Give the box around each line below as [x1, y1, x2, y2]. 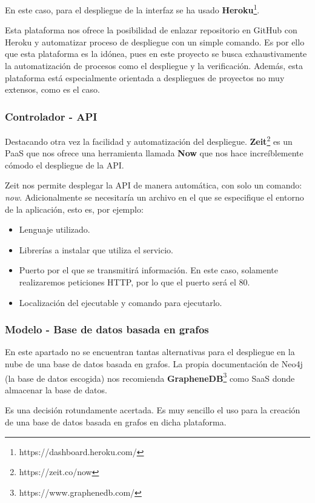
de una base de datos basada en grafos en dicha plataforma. [5, 416, 227, 428]
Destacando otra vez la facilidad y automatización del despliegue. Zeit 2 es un [5, 133, 293, 147]
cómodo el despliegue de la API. [5, 158, 124, 171]
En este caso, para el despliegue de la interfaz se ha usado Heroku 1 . [5, 2, 260, 16]
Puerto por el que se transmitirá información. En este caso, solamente [19, 264, 278, 276]
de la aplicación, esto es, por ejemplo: [5, 202, 144, 215]
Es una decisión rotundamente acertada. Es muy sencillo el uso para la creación [5, 404, 300, 416]
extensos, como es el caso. [5, 83, 100, 96]
